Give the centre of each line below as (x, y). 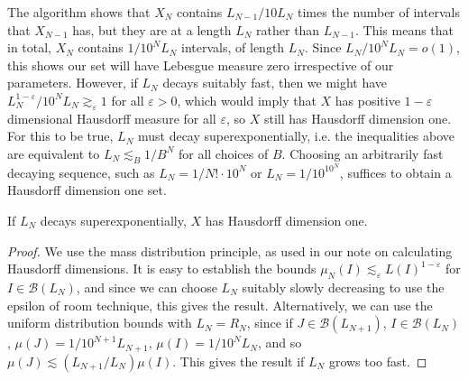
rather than (288, 29)
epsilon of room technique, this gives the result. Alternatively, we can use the (220, 305)
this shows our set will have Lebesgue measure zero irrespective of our (201, 65)
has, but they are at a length (152, 29)
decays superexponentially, (113, 220)
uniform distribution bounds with (100, 323)
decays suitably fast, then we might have (275, 83)
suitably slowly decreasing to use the (343, 287)
